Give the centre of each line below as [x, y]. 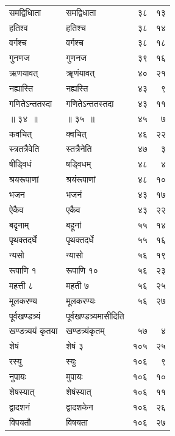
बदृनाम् [19, 224]
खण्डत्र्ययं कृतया [34, 331]
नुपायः [18, 376]
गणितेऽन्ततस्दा [31, 103]
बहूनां [74, 224]
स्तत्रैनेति [79, 149]
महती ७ [78, 285]
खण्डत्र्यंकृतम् [85, 331]
